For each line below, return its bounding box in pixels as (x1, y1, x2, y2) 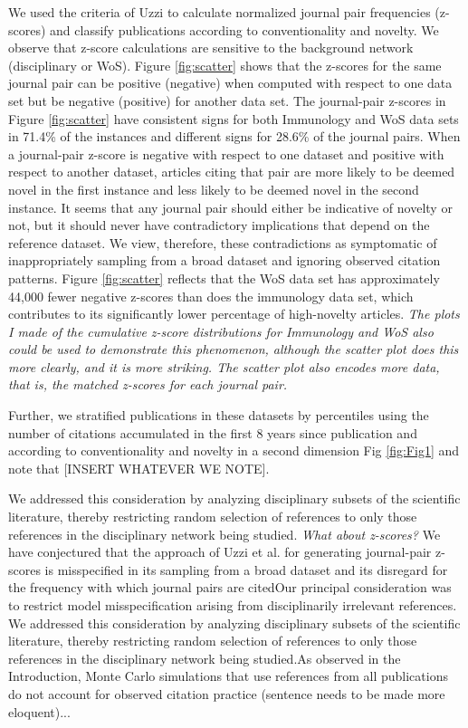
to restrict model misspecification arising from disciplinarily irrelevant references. (8, 596, 457, 614)
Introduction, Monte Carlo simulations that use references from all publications (8, 666, 448, 685)
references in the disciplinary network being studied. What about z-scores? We (8, 524, 441, 543)
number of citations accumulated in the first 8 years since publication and (8, 423, 417, 442)
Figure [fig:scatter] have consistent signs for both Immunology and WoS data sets (8, 109, 459, 128)
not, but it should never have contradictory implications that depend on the (8, 216, 430, 235)
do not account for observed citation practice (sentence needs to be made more (8, 684, 445, 703)
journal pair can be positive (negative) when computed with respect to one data (8, 73, 453, 92)
